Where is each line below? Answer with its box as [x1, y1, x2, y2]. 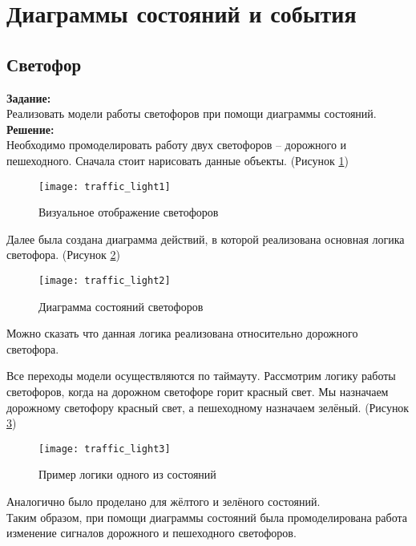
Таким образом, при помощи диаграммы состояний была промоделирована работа [6, 508, 407, 525]
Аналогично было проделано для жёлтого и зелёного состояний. [6, 493, 321, 510]
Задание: [6, 89, 51, 106]
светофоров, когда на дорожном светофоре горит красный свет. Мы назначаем [6, 383, 389, 400]
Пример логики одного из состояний [38, 466, 216, 483]
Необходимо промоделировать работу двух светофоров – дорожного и [6, 136, 347, 153]
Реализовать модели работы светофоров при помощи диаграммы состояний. [6, 105, 377, 122]
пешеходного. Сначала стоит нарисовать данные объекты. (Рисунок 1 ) [6, 152, 349, 168]
